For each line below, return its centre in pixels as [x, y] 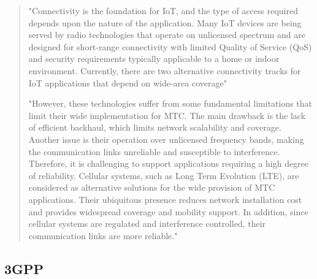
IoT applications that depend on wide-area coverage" [128, 82]
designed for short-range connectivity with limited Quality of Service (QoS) [170, 46]
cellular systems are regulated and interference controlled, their [147, 224]
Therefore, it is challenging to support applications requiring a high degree [169, 163]
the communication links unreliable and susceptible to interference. [154, 151]
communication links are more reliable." [103, 235]
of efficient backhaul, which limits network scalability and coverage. [155, 127]
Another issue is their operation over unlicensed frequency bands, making [166, 139]
